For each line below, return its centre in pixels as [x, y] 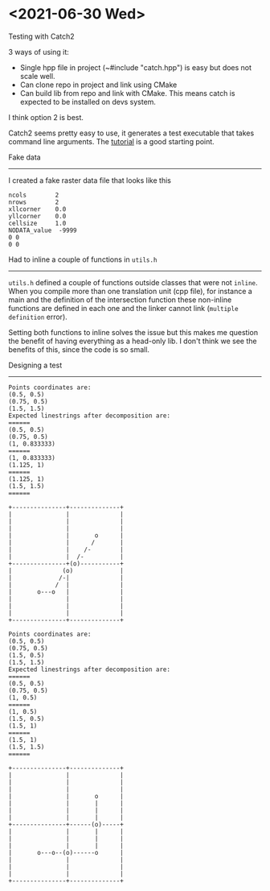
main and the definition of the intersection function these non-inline [120, 300]
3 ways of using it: [39, 52]
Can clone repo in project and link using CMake [98, 85]
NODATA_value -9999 [43, 230]
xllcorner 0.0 [37, 209]
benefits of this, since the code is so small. [79, 349]
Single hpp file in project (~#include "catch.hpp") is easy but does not [135, 67]
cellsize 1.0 [37, 223]
